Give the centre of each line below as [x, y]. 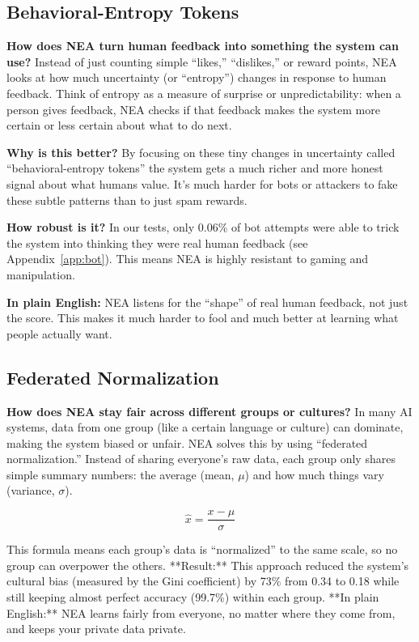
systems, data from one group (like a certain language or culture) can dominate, [205, 427]
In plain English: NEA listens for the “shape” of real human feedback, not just [207, 302]
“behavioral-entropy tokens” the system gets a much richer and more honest [195, 168]
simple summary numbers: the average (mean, [121, 474]
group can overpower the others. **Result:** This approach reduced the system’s [208, 565]
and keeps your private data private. [96, 629]
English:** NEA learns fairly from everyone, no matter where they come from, [201, 612]
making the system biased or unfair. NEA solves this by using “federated [187, 442]
